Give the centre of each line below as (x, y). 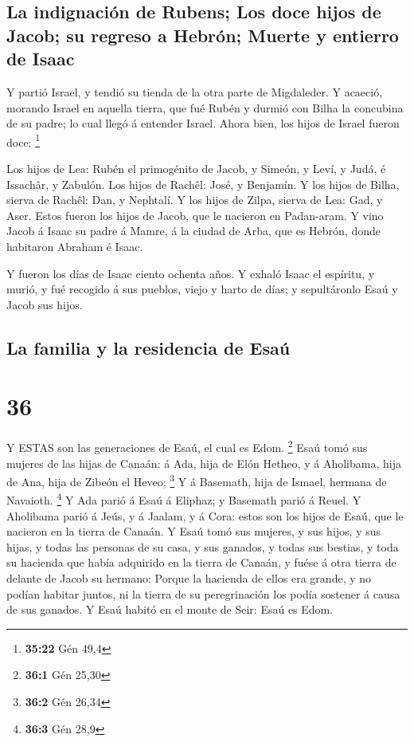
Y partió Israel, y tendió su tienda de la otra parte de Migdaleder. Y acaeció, (195, 91)
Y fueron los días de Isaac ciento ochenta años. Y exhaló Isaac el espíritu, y (191, 273)
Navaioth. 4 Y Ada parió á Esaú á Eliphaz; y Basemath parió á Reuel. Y (184, 499)
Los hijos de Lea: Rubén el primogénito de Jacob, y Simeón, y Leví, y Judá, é (196, 169)
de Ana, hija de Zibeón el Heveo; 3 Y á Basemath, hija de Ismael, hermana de (197, 480)
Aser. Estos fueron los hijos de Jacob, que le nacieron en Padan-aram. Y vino (195, 215)
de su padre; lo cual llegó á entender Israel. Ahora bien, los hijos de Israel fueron (203, 123)
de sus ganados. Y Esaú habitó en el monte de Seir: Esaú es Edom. (170, 609)
